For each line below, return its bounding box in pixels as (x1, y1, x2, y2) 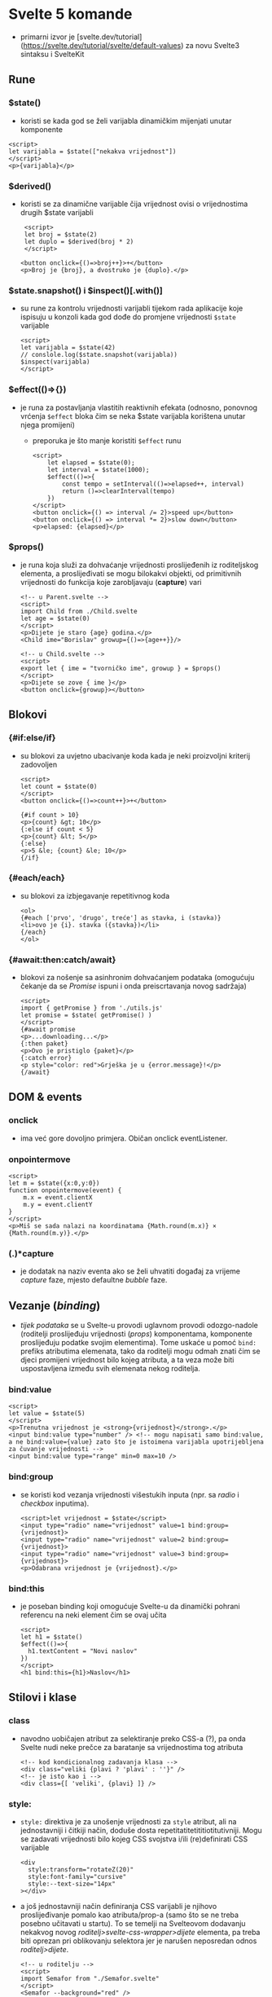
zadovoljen (20, 759, 58, 769)
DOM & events (8, 1090, 83, 1104)
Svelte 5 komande (8, 5, 133, 24)
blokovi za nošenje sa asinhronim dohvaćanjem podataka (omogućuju (20, 973, 255, 983)
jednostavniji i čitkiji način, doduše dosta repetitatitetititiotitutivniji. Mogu (20, 1826, 262, 1836)
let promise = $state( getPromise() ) (20, 1011, 152, 1019)
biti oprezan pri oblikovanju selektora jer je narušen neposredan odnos (20, 1936, 257, 1946)
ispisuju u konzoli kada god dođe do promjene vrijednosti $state (20, 312, 236, 322)
